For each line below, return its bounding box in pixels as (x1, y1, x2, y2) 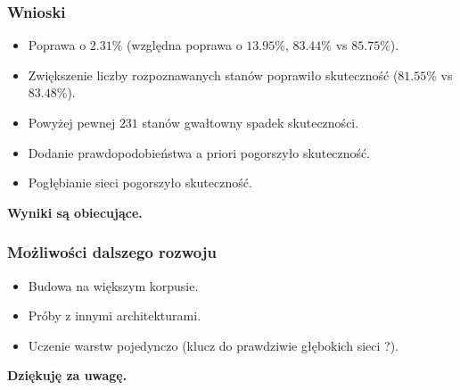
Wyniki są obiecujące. (7, 203, 143, 221)
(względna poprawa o (127, 36, 242, 54)
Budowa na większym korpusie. (28, 276, 199, 295)
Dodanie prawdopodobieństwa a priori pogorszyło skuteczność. (28, 143, 371, 162)
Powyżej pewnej (28, 113, 116, 131)
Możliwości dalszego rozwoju (7, 241, 217, 263)
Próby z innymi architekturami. (28, 306, 201, 325)
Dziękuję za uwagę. (7, 366, 127, 385)
